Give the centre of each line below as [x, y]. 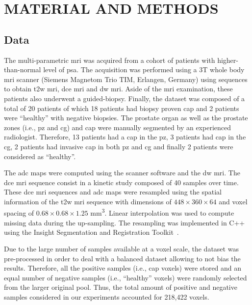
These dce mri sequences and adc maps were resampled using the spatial [113, 192]
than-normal [23, 69]
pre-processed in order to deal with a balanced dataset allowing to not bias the [122, 258]
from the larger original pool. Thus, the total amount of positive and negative [121, 287]
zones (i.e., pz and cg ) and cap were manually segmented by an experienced [117, 127]
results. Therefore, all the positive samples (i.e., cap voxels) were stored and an [123, 268]
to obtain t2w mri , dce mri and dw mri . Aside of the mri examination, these [118, 89]
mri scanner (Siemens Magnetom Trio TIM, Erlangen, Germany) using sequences [126, 79]
